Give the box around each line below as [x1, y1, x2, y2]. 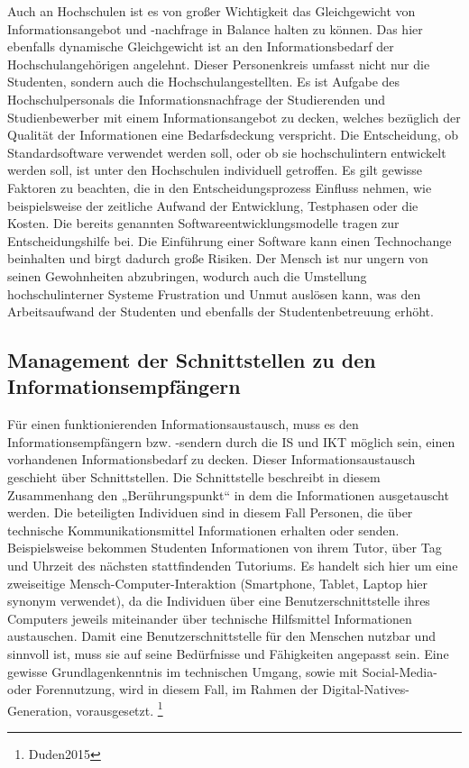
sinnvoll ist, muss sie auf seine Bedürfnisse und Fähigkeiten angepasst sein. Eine [7, 645, 449, 663]
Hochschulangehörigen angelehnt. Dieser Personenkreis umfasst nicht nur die [7, 54, 430, 73]
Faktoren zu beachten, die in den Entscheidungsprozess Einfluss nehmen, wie [7, 178, 432, 197]
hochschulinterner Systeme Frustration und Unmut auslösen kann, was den [7, 284, 421, 303]
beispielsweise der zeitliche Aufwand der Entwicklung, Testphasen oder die [7, 196, 418, 215]
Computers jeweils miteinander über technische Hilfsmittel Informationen [7, 608, 412, 627]
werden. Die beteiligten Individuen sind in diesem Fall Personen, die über [7, 503, 413, 522]
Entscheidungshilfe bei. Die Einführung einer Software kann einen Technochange [7, 231, 452, 250]
